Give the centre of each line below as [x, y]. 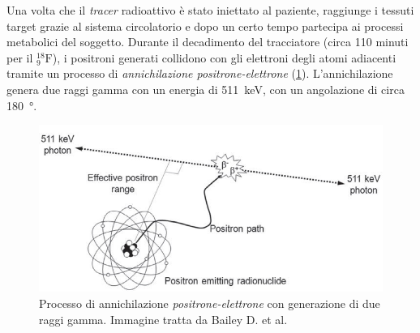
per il [20, 57]
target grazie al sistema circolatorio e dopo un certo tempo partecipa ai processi [205, 26]
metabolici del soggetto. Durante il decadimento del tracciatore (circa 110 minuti [208, 42]
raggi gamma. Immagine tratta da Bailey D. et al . [163, 319]
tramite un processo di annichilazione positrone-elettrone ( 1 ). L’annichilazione [200, 73]
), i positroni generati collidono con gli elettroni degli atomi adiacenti [224, 57]
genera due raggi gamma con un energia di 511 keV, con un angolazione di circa [206, 89]
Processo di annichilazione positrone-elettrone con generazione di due [210, 303]
